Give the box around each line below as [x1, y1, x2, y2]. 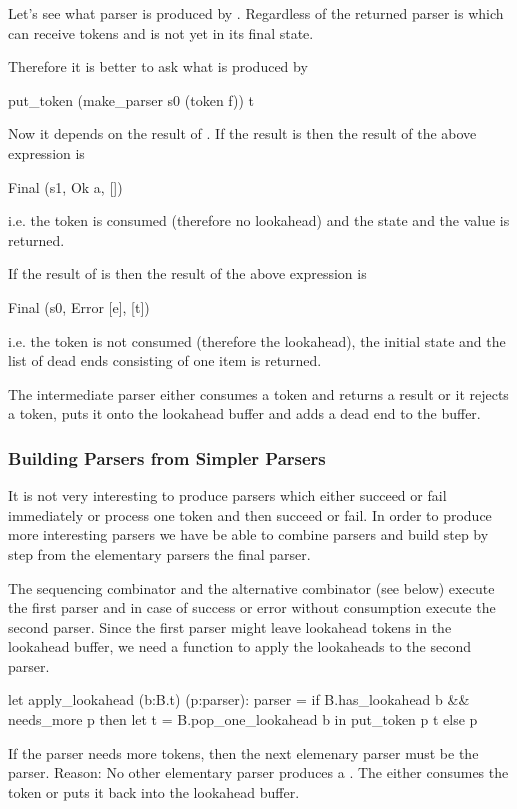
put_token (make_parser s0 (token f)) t [8, 89, 255, 110]
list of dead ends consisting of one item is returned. [8, 350, 322, 371]
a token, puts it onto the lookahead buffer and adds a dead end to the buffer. [8, 403, 481, 424]
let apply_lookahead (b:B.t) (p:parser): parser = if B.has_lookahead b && [8, 689, 470, 710]
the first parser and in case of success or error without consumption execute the [8, 597, 496, 618]
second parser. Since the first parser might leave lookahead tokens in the [8, 616, 452, 637]
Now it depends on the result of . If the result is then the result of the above [8, 123, 477, 144]
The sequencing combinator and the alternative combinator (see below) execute [8, 577, 495, 598]
